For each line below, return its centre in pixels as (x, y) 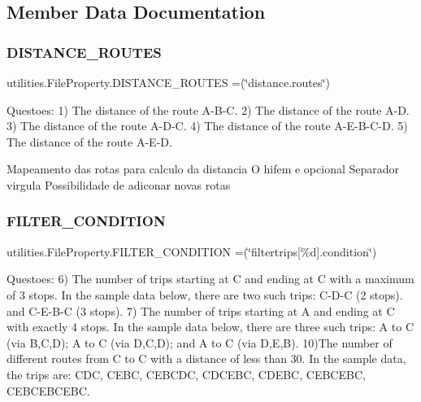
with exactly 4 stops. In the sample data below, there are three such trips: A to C (210, 327)
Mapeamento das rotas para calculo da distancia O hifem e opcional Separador (203, 169)
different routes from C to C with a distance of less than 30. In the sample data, (206, 358)
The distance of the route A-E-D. (89, 141)
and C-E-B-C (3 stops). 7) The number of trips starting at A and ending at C (201, 310)
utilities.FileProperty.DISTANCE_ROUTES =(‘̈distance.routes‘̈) (168, 82)
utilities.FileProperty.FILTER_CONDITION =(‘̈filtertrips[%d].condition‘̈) (192, 251)
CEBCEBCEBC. (48, 390)
